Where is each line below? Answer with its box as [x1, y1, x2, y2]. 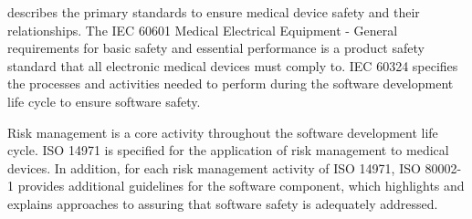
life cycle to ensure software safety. [7, 91, 201, 110]
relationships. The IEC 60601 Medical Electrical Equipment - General [7, 20, 398, 39]
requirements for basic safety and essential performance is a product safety [7, 38, 425, 57]
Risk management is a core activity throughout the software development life [7, 122, 438, 141]
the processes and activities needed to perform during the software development [7, 74, 454, 93]
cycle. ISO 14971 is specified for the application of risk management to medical [7, 141, 449, 160]
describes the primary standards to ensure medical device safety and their [7, 3, 420, 21]
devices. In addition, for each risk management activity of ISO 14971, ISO [7, 158, 421, 177]
